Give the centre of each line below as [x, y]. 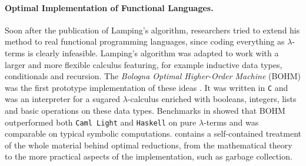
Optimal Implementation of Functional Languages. [109, 7]
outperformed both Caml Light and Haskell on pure [101, 122]
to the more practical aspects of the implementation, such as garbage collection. [149, 156]
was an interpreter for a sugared [62, 99]
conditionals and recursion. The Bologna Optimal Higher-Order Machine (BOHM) [153, 76]
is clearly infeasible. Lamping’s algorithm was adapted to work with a [153, 52]
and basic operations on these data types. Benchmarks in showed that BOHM [145, 111]
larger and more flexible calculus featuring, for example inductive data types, [144, 64]
